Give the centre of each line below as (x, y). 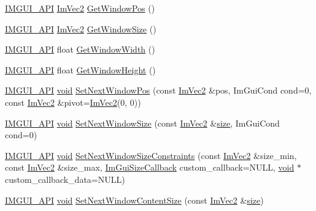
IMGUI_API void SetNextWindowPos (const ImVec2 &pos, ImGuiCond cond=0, (158, 90)
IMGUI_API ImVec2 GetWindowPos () (80, 8)
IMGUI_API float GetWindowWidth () (80, 49)
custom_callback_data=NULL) (65, 179)
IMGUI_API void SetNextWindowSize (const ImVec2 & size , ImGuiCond (142, 123)
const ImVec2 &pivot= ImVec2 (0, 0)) (73, 102)
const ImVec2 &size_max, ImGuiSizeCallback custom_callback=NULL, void (150, 167)
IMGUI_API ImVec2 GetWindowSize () (81, 28)
